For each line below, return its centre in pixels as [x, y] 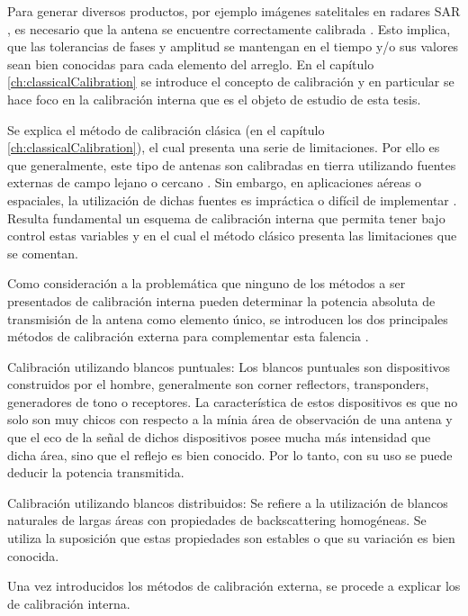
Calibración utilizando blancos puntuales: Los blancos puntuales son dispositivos [229, 366]
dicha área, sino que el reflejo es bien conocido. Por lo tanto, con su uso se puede [230, 454]
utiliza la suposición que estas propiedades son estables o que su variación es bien [231, 538]
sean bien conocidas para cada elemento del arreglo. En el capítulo [191, 63]
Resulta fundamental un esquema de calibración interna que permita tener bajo [226, 217]
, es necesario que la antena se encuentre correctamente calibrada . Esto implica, [229, 28]
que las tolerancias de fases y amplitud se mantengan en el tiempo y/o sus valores [233, 46]
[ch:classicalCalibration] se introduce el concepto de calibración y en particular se [231, 82]
